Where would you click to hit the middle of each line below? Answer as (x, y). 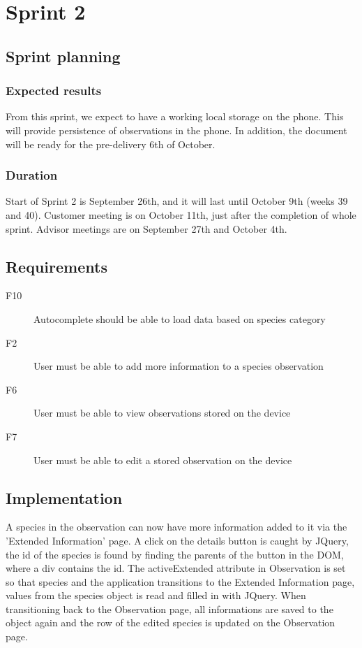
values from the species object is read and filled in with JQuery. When (156, 595)
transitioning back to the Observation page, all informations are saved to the (169, 609)
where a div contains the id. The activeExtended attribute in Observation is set (176, 568)
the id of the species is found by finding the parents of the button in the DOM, (175, 554)
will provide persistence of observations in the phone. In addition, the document (176, 130)
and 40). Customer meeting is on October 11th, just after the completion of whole (181, 214)
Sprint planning (63, 56)
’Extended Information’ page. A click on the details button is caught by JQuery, (177, 540)
